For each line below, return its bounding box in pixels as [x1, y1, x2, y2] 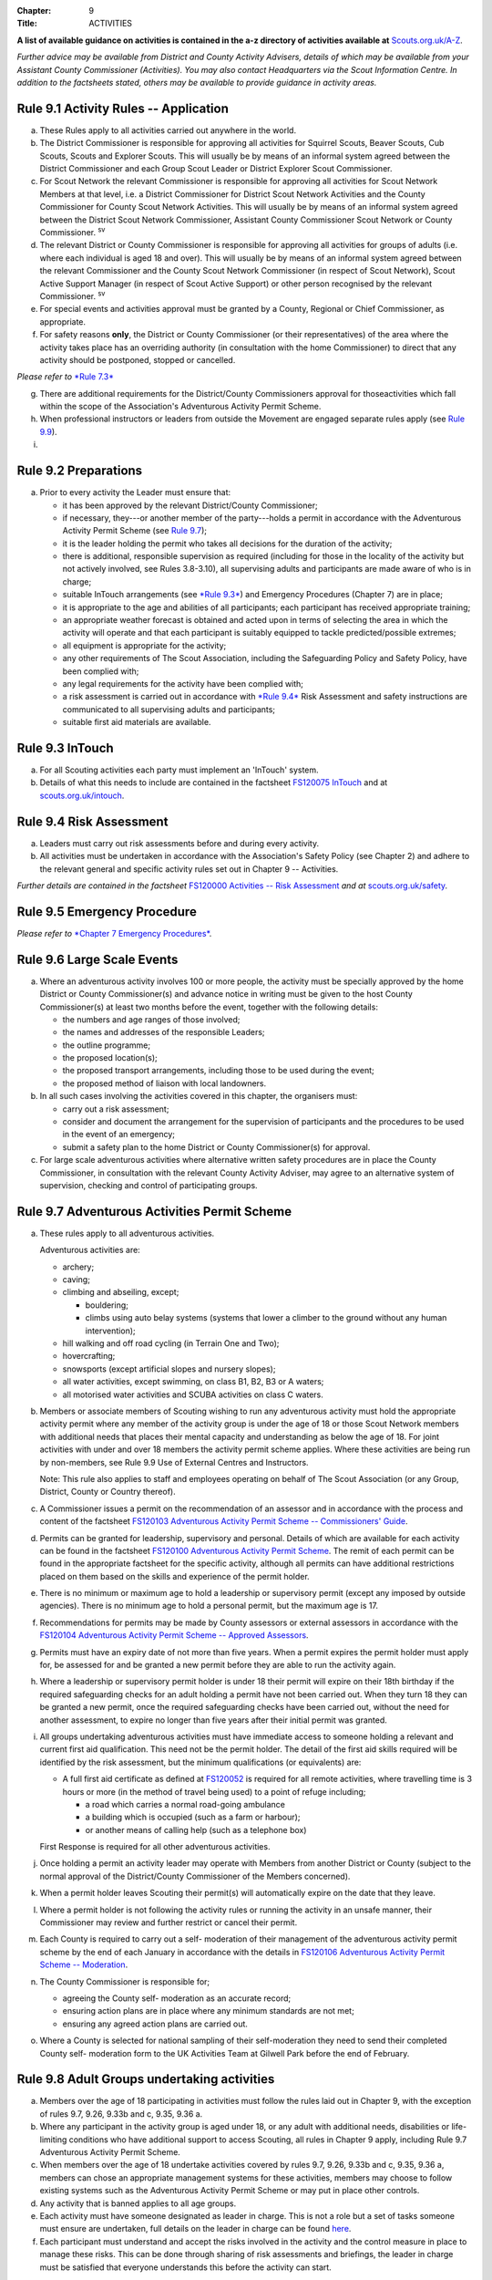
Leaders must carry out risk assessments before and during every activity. [39, 837, 319, 848]
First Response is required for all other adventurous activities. [39, 1841, 271, 1852]
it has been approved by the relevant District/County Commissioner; [62, 500, 318, 511]
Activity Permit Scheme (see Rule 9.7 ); [62, 525, 207, 536]
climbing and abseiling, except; [62, 1287, 179, 1298]
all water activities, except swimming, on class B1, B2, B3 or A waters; [62, 1376, 324, 1387]
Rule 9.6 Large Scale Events [16, 951, 179, 967]
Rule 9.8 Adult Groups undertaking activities [16, 2071, 275, 2088]
